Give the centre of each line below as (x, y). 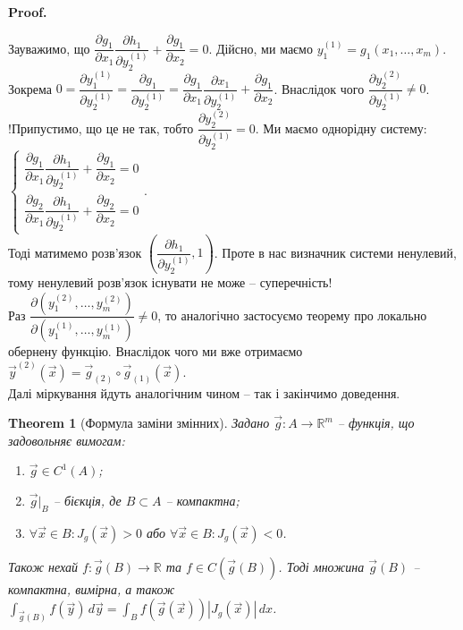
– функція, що (376, 423)
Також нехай (43, 566)
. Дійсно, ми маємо (261, 48)
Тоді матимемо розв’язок (75, 252)
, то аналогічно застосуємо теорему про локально (292, 315)
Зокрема (30, 88)
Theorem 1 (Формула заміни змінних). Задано (139, 423)
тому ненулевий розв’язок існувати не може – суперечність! (170, 281)
